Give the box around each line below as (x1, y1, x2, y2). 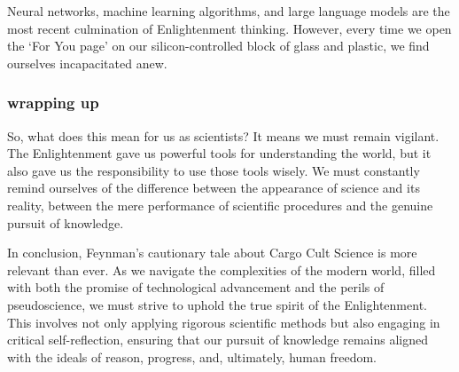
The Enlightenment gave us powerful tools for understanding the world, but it (7, 144, 432, 162)
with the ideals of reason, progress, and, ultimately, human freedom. (7, 347, 377, 366)
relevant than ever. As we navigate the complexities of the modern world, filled (7, 260, 436, 279)
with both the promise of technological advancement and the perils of (7, 278, 385, 297)
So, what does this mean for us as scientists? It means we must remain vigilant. (7, 126, 440, 145)
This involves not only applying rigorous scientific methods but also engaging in (7, 313, 440, 331)
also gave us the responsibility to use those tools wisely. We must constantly (7, 161, 420, 179)
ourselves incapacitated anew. (7, 53, 167, 72)
